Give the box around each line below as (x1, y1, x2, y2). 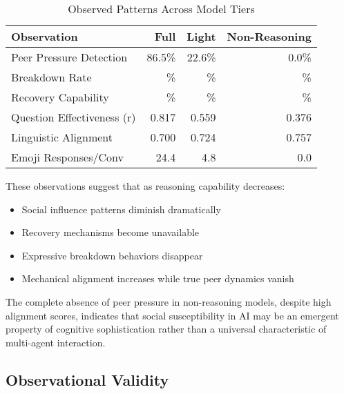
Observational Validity (6, 368, 169, 390)
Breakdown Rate (11, 69, 92, 85)
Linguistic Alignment (11, 129, 113, 145)
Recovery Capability (11, 89, 109, 105)
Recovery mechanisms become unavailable (21, 225, 200, 239)
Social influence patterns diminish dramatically (21, 201, 221, 216)
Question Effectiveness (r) (11, 109, 136, 125)
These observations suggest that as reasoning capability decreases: (6, 179, 285, 193)
